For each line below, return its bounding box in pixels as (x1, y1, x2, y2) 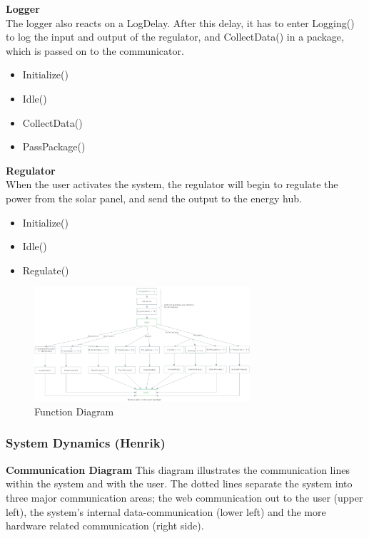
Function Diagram (34, 403, 114, 418)
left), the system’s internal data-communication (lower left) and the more (6, 504, 326, 519)
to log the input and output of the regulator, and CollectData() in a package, (6, 29, 344, 44)
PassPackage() (22, 139, 86, 154)
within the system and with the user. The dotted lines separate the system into (6, 476, 353, 491)
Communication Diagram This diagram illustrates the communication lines (6, 462, 350, 477)
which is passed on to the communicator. (6, 43, 184, 58)
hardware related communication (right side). (6, 518, 204, 533)
